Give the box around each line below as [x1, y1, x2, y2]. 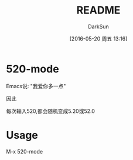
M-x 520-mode [6, 148, 43, 155]
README [76, 4, 121, 17]
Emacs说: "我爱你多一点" [6, 82, 66, 89]
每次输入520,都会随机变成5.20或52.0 [6, 107, 96, 115]
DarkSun [87, 23, 110, 30]
